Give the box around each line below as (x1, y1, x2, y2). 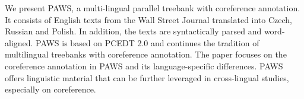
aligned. (5, 36, 33, 49)
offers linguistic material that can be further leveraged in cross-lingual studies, (5, 71, 289, 84)
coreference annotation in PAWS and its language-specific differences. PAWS (5, 59, 283, 72)
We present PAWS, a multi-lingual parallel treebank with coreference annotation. (5, 2, 300, 14)
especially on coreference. (5, 83, 96, 95)
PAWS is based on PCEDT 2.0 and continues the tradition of (36, 36, 259, 49)
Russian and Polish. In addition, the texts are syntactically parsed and (5, 25, 262, 37)
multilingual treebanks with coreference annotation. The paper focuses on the (5, 48, 287, 60)
